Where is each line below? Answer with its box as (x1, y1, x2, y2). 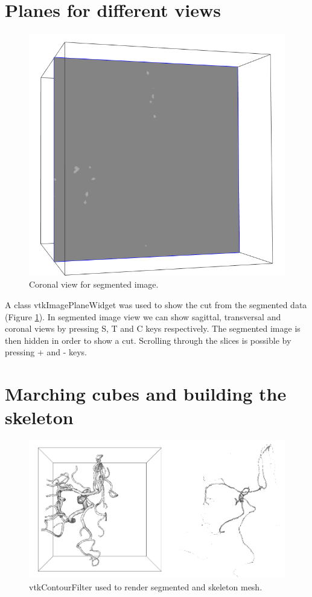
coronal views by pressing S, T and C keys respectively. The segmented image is (5, 322, 301, 335)
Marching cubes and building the (5, 381, 287, 406)
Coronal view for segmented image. (29, 278, 159, 291)
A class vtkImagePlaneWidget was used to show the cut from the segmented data (5, 298, 307, 311)
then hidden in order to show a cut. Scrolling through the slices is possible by (5, 334, 291, 346)
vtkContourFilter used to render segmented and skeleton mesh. (29, 580, 263, 593)
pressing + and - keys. (5, 346, 87, 358)
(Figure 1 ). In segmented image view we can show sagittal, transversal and (5, 310, 281, 323)
